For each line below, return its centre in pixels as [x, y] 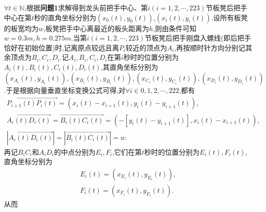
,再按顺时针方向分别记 [210, 47]
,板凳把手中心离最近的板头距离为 [96, 28]
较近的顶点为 [146, 47]
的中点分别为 [75, 151]
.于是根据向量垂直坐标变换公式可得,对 [65, 90]
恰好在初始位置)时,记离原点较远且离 [62, 47]
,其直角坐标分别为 [130, 66]
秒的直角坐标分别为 [65, 17]
